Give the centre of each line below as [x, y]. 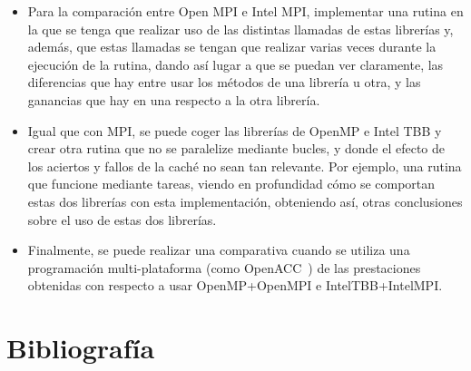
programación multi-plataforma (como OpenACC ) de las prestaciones [224, 267]
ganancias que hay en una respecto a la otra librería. [174, 99]
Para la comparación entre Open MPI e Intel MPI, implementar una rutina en [245, 11]
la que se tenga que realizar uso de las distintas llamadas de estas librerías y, [240, 29]
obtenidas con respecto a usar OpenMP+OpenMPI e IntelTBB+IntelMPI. [235, 285]
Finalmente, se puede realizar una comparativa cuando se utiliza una [219, 250]
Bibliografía [81, 348]
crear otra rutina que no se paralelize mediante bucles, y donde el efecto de [236, 148]
